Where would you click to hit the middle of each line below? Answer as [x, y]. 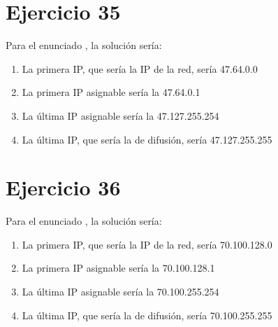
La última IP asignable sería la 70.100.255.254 [120, 291]
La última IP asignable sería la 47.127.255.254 [120, 115]
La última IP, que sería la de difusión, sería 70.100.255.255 [147, 315]
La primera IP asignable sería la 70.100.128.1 [118, 268]
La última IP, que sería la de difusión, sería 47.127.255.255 [147, 139]
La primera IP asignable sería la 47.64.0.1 [111, 92]
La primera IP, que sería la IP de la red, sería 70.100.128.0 [147, 244]
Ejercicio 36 [63, 187]
